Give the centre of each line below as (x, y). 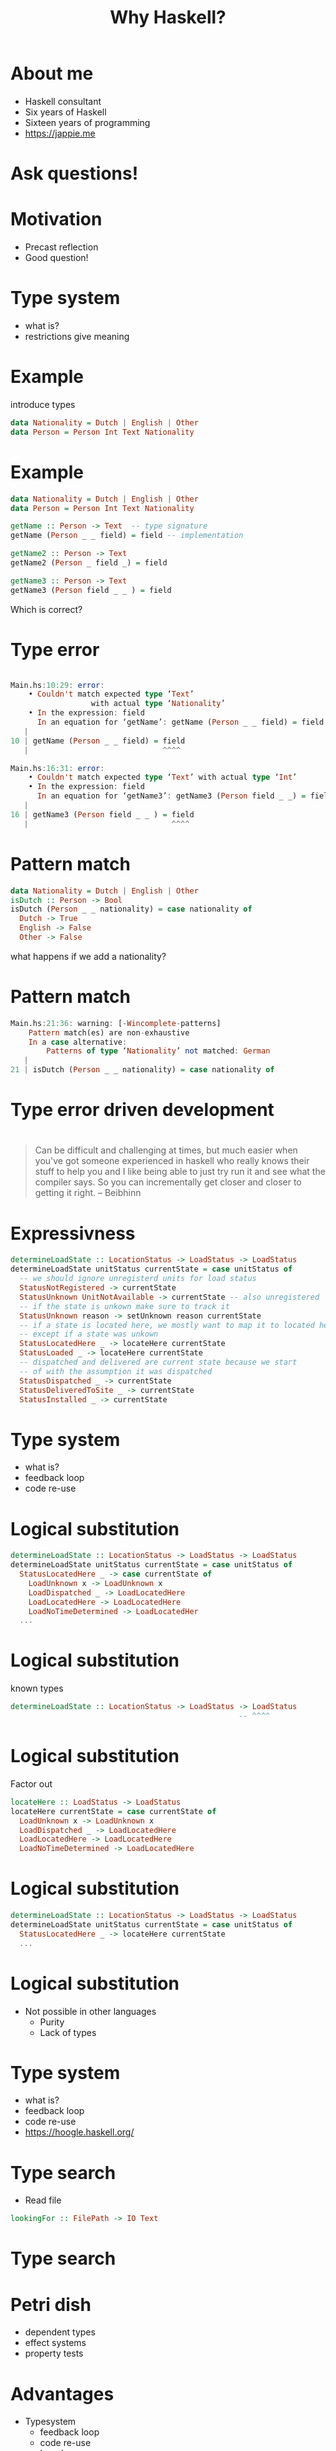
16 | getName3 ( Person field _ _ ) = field (102, 814)
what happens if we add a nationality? (88, 956)
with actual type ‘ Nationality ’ (158, 704)
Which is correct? (46, 609)
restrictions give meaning (77, 336)
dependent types (60, 2332)
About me (52, 73)
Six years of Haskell (65, 112)
